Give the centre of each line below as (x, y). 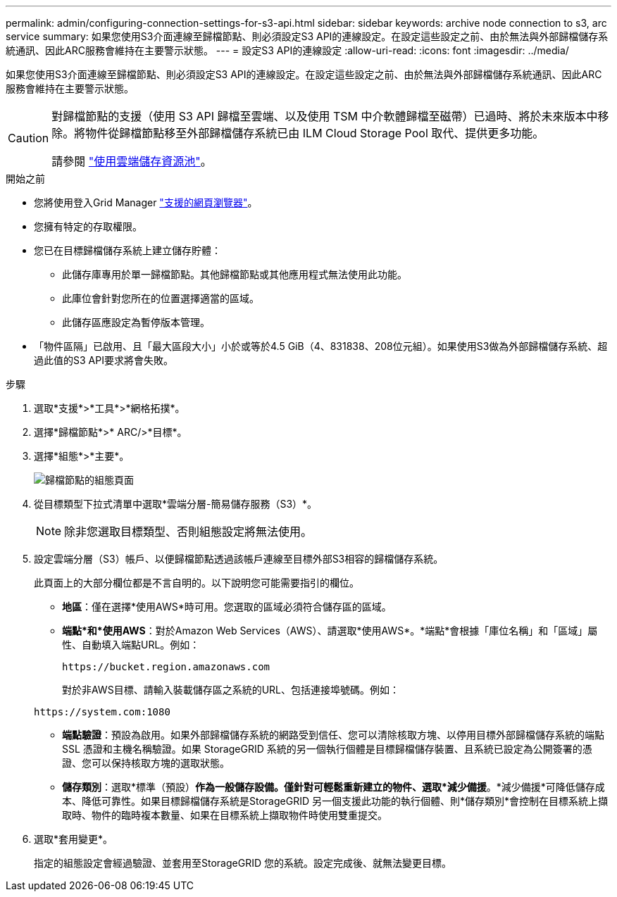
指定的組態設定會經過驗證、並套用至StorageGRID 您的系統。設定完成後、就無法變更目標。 (243, 863)
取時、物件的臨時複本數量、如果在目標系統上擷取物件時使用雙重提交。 (225, 815)
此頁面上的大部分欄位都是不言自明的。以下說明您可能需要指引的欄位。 (197, 583)
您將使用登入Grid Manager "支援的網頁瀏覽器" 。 (146, 202)
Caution (29, 138)
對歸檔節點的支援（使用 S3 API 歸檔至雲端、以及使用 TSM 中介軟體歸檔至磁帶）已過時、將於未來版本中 (325, 116)
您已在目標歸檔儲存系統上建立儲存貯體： (127, 250)
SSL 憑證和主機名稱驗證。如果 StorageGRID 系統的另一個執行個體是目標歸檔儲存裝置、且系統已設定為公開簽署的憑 (327, 749)
